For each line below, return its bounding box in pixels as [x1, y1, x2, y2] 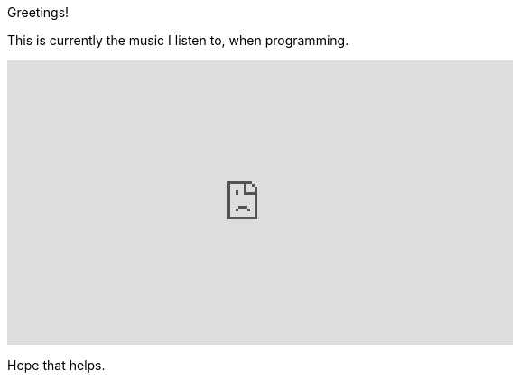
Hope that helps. [7, 357, 106, 373]
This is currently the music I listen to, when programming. [7, 32, 349, 48]
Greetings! [7, 5, 70, 20]
